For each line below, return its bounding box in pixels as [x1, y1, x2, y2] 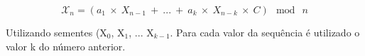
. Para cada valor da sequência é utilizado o [170, 25, 360, 39]
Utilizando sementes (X [6, 25, 107, 39]
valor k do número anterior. [6, 38, 126, 53]
